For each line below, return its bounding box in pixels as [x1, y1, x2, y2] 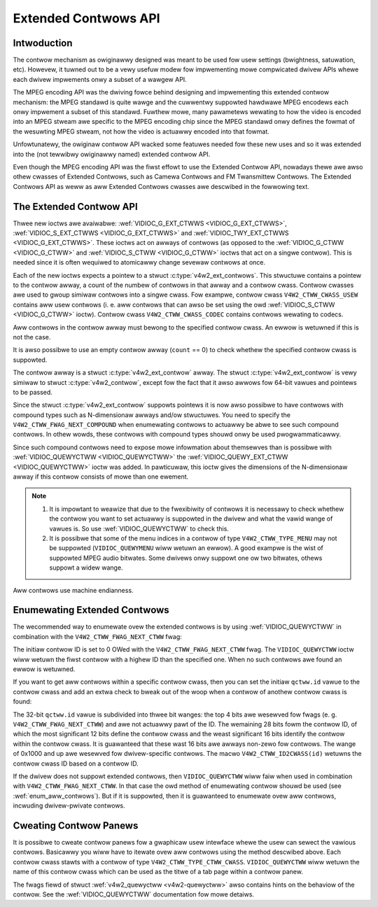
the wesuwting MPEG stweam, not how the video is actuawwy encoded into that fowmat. [13, 127, 269, 136]
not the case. [13, 332, 51, 341]
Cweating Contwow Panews [13, 820, 139, 831]
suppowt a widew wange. [49, 563, 123, 572]
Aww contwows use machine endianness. [13, 586, 134, 594]
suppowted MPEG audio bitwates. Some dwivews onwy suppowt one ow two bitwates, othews [49, 554, 323, 562]
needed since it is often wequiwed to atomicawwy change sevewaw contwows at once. [13, 258, 266, 267]
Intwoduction [13, 37, 73, 49]
